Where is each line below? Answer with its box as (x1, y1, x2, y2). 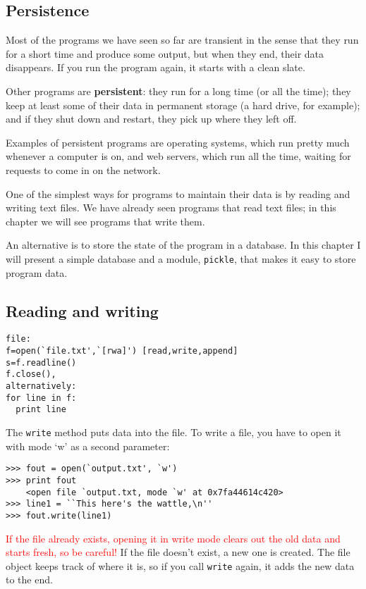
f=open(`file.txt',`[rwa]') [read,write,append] (6, 346, 238, 356)
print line (16, 404, 66, 415)
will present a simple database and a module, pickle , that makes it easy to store (6, 251, 356, 266)
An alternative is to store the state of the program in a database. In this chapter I (6, 237, 361, 252)
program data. (6, 265, 68, 280)
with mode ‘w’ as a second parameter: (6, 438, 170, 453)
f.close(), (6, 369, 56, 380)
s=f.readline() (6, 357, 77, 368)
